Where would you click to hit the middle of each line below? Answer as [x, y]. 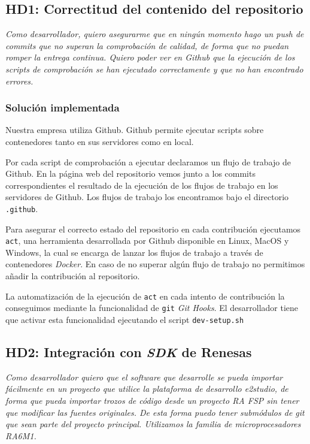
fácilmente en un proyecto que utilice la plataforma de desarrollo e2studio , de [147, 389]
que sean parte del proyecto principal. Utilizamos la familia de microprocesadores [153, 424]
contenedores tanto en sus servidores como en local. [100, 141]
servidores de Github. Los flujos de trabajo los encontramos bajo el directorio [147, 197]
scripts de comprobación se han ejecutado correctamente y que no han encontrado [154, 69]
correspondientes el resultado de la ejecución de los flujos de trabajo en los [142, 185]
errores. [19, 81]
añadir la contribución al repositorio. [73, 276]
